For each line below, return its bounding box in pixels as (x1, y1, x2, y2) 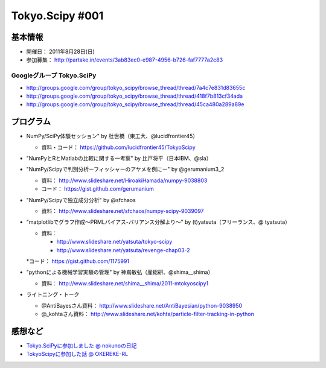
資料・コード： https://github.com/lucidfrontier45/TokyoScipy (41, 144, 196, 151)
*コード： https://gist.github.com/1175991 (26, 257, 130, 265)
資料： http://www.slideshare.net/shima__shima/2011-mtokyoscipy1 (41, 279, 208, 287)
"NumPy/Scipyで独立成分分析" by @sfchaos (26, 196, 136, 203)
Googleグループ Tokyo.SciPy (11, 71, 97, 80)
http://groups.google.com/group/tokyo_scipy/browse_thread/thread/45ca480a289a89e (26, 101, 245, 108)
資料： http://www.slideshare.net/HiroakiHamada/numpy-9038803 (41, 177, 208, 184)
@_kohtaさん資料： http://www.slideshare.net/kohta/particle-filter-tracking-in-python (41, 310, 255, 317)
